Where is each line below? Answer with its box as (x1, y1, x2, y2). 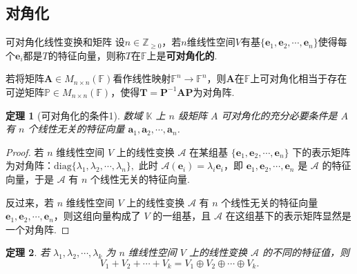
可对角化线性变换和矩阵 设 (6, 35, 125, 49)
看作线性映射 (113, 71, 171, 86)
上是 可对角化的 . (146, 48, 218, 62)
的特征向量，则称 (48, 48, 126, 62)
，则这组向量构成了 (53, 208, 141, 223)
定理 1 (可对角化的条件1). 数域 (6, 108, 143, 122)
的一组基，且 (153, 208, 211, 223)
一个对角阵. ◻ (6, 222, 70, 236)
